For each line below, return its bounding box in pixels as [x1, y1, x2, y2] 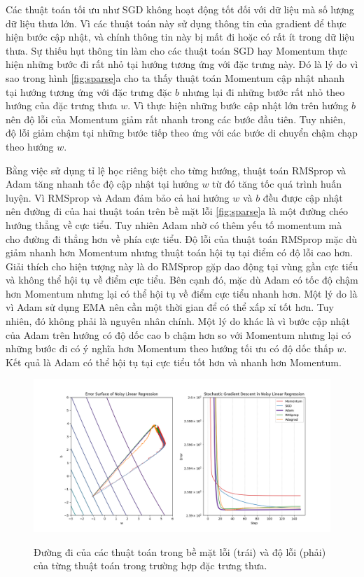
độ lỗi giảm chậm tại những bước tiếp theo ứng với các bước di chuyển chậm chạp [6, 125, 358, 140]
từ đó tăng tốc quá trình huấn [212, 176, 342, 191]
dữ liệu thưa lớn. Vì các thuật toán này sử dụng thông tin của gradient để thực [6, 15, 346, 30]
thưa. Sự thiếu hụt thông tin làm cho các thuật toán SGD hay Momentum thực [6, 43, 347, 57]
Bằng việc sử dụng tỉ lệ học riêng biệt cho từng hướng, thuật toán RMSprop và [6, 162, 346, 177]
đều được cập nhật [262, 190, 343, 204]
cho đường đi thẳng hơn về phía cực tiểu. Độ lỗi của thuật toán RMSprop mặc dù [6, 231, 358, 246]
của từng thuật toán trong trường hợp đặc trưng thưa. [34, 558, 267, 573]
